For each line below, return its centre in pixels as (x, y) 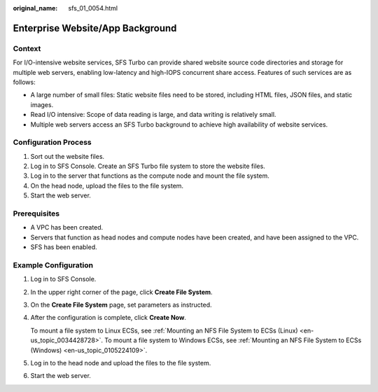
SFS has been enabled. (64, 247)
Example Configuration (53, 265)
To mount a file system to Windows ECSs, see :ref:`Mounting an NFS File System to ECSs (233, 340)
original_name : (35, 8)
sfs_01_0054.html (93, 8)
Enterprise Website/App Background (95, 28)
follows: (24, 82)
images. (42, 104)
